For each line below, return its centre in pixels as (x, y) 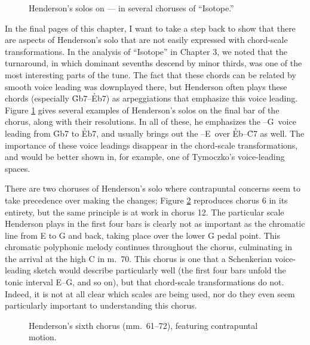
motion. (43, 337)
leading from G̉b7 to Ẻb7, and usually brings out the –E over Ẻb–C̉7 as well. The (155, 133)
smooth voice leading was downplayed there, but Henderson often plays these (146, 86)
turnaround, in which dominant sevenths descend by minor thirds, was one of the (154, 63)
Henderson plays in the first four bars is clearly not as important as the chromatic (155, 224)
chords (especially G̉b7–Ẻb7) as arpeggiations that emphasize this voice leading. (151, 98)
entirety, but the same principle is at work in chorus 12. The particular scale (145, 212)
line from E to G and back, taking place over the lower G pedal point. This (143, 235)
